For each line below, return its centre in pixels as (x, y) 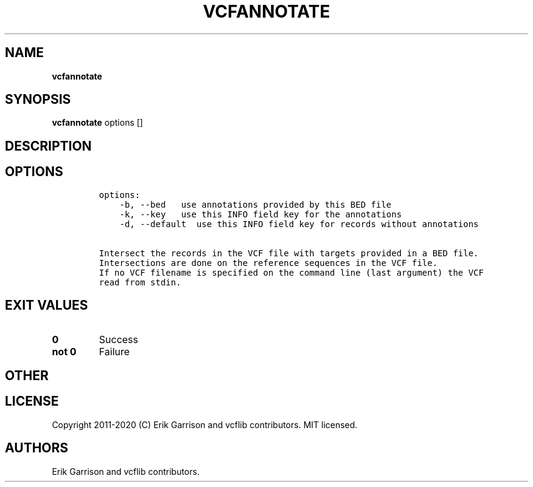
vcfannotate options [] (97, 123)
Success (119, 339)
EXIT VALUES (47, 305)
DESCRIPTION (48, 146)
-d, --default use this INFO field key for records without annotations (299, 224)
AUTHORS (37, 448)
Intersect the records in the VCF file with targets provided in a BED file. (289, 253)
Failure (114, 351)
